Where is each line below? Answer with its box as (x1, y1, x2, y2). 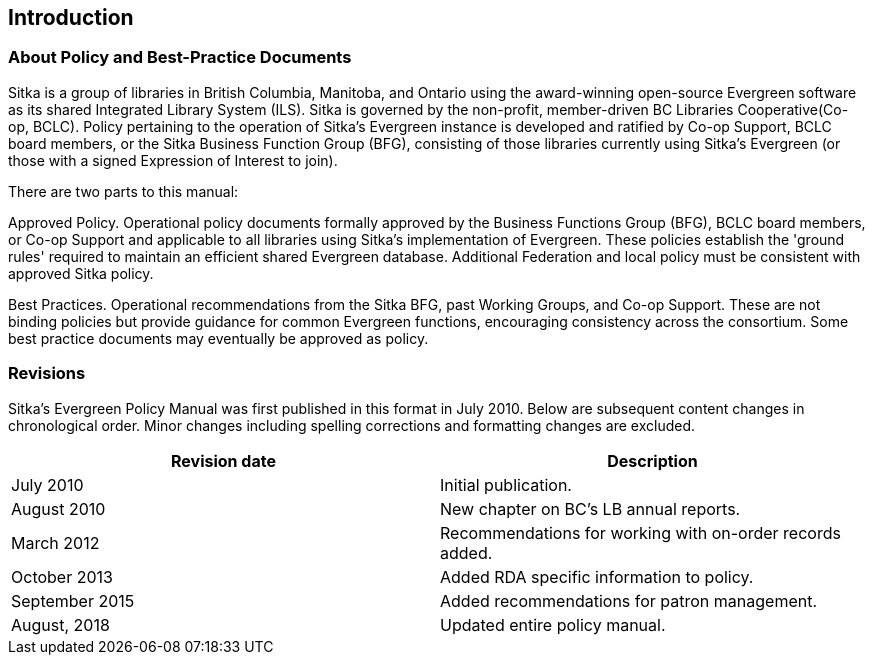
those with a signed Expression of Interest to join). (8, 151, 338, 169)
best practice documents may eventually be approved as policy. (8, 329, 429, 347)
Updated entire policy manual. (440, 614, 666, 635)
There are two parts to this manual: (8, 182, 239, 200)
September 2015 (11, 590, 135, 611)
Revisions (8, 363, 86, 384)
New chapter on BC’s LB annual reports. (440, 498, 741, 519)
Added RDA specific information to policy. (440, 566, 754, 587)
